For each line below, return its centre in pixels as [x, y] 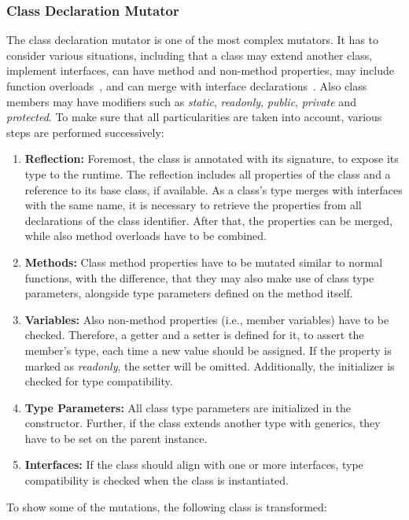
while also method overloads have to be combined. [146, 236]
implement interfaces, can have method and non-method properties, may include [200, 70]
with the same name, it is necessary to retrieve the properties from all [193, 205]
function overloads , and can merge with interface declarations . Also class [187, 86]
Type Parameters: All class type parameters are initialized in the [188, 407]
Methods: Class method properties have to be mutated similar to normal [204, 262]
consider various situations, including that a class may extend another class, [190, 55]
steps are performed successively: [85, 132]
